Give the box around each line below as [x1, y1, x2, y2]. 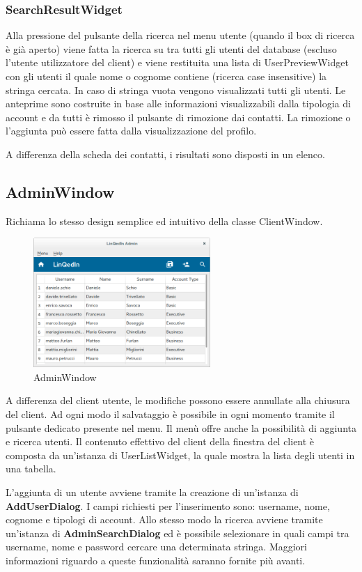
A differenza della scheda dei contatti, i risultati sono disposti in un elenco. [6, 146, 325, 161]
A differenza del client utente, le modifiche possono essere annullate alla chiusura [6, 393, 350, 408]
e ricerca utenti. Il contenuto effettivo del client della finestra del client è [6, 434, 315, 449]
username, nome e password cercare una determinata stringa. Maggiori [6, 539, 308, 554]
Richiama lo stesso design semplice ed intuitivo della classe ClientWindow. [6, 213, 323, 228]
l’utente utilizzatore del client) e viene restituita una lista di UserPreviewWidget [6, 55, 349, 70]
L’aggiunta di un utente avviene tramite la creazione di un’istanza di [6, 485, 299, 500]
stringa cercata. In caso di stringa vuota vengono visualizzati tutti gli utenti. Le [6, 82, 346, 97]
